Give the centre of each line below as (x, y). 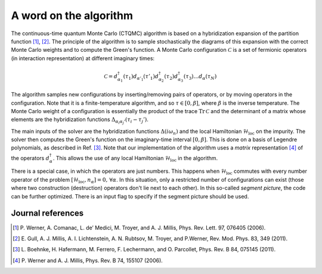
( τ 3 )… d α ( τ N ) (200, 77)
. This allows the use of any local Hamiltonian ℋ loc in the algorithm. (135, 159)
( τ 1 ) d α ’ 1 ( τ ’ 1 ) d (141, 77)
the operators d (30, 158)
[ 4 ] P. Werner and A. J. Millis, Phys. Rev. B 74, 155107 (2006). (88, 260)
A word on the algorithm (72, 15)
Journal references (47, 214)
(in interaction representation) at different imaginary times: (83, 58)
